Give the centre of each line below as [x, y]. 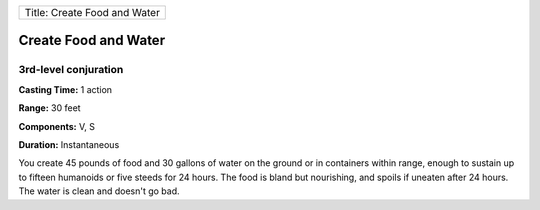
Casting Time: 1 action [65, 89]
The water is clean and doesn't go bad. [99, 191]
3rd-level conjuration [71, 70]
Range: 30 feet [49, 108]
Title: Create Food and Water [92, 12]
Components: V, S [56, 126]
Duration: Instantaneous [69, 144]
